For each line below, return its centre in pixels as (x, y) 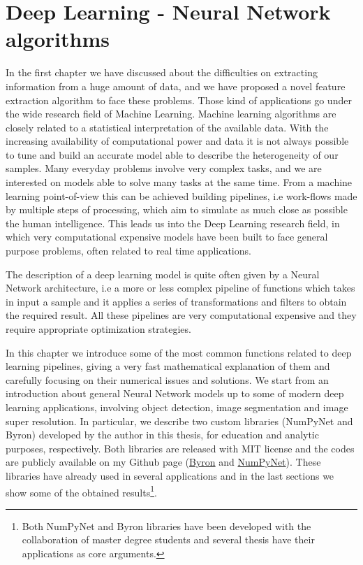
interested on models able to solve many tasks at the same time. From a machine (179, 182)
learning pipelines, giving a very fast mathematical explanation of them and (168, 366)
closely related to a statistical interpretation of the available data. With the (167, 127)
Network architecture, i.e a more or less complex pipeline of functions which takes (180, 288)
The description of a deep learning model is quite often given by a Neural (163, 274)
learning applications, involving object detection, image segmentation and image (177, 407)
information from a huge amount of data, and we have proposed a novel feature (176, 86)
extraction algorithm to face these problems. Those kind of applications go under (179, 100)
